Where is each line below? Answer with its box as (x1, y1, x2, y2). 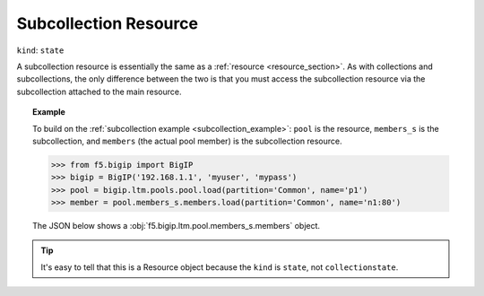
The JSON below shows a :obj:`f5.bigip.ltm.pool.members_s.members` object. (32, 221, 321, 231)
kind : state (16, 45, 65, 56)
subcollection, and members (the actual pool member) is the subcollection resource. (32, 135, 342, 146)
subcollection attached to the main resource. (16, 86, 182, 97)
